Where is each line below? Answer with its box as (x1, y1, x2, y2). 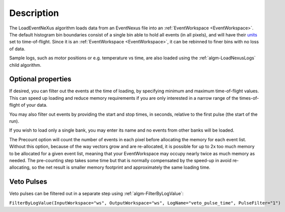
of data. (9, 45, 25, 52)
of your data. (20, 102, 47, 108)
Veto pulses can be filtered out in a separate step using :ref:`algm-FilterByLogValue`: (9, 191, 184, 197)
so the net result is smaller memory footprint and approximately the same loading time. (31, 165, 210, 171)
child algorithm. (9, 62, 41, 68)
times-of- (239, 95, 259, 101)
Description (9, 7, 59, 18)
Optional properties (9, 75, 72, 83)
